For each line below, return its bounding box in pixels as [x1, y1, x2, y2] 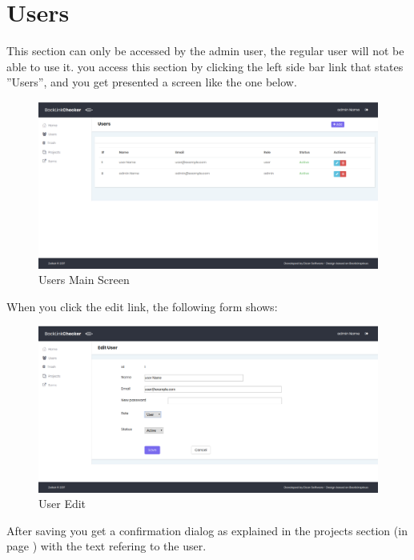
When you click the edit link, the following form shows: [6, 298, 278, 314]
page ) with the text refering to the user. [6, 538, 207, 554]
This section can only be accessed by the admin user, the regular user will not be [6, 42, 404, 59]
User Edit [38, 495, 86, 512]
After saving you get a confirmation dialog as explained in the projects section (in [6, 522, 408, 538]
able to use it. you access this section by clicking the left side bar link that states [6, 58, 404, 74]
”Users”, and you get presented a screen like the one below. [6, 74, 297, 90]
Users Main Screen [38, 271, 130, 288]
